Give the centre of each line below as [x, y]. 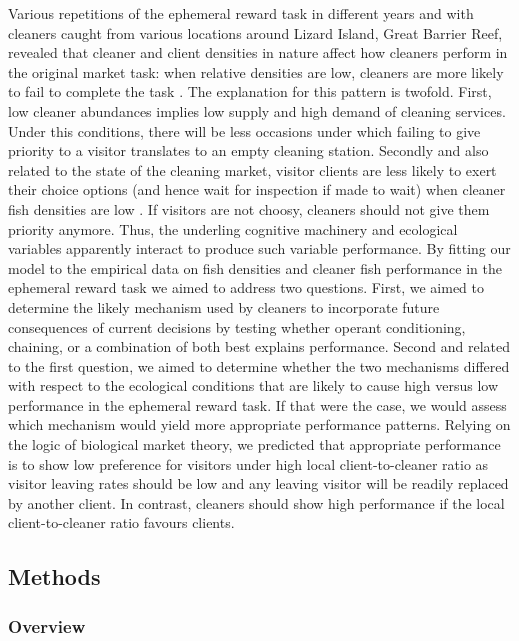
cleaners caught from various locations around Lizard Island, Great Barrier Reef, [255, 32]
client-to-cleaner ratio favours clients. [121, 522]
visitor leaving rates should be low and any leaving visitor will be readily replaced [258, 483]
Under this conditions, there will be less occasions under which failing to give [244, 130]
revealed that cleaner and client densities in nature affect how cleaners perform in [258, 52]
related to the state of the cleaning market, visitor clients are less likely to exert [252, 169]
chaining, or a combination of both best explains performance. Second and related [259, 346]
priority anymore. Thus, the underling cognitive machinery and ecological [233, 228]
